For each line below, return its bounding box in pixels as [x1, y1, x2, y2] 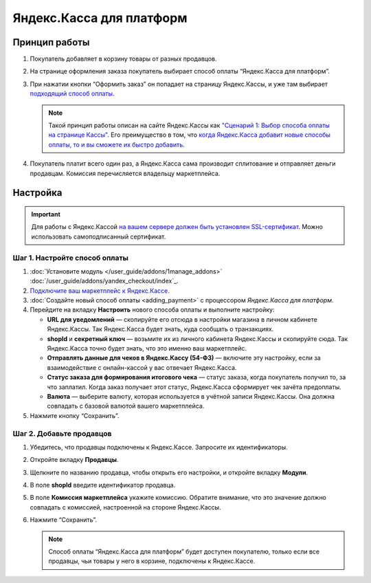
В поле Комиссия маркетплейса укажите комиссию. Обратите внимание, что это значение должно [30, 494, 326, 502]
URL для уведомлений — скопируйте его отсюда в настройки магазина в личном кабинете [47, 315, 317, 323]
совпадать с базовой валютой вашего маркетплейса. [47, 402, 205, 410]
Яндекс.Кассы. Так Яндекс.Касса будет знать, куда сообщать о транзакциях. [47, 325, 274, 333]
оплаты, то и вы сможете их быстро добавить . [48, 140, 185, 148]
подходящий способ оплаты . [30, 89, 115, 98]
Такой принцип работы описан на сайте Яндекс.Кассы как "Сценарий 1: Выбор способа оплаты [48, 121, 330, 130]
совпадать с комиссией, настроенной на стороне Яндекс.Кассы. [30, 503, 221, 511]
